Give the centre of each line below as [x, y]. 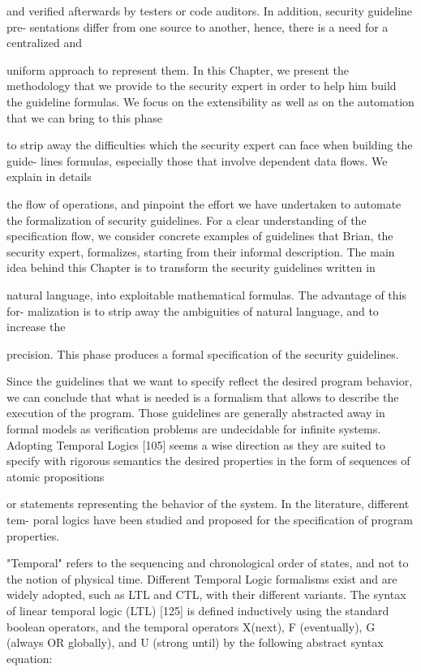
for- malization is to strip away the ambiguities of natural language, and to [193, 310]
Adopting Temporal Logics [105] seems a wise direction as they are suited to [196, 444]
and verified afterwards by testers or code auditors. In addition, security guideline [210, 11]
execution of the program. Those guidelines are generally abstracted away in [196, 413]
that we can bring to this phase [84, 117]
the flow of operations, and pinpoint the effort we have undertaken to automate [204, 203]
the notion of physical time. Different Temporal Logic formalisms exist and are [202, 578]
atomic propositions [56, 476]
